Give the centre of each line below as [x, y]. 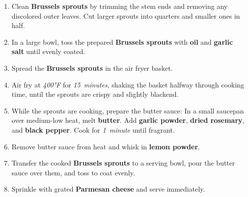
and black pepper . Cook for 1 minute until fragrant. [93, 129]
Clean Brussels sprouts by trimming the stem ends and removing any [120, 6]
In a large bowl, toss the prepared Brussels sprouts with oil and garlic [122, 42]
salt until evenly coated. [48, 51]
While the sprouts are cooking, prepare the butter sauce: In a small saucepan [128, 110]
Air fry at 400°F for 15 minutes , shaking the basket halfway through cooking [128, 84]
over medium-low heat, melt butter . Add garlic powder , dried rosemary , [128, 120]
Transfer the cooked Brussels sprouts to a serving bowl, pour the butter [123, 163]
